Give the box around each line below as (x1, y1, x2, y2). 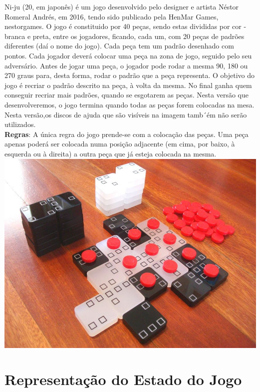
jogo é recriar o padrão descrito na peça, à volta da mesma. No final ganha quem (4, 79, 252, 90)
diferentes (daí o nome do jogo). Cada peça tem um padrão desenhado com (4, 40, 234, 51)
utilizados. (4, 119, 36, 129)
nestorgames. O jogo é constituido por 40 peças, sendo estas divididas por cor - (4, 21, 247, 31)
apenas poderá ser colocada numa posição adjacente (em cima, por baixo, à (4, 138, 235, 149)
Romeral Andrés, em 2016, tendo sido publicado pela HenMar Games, (4, 11, 219, 21)
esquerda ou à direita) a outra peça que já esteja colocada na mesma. (4, 148, 217, 158)
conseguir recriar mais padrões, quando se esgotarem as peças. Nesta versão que (4, 89, 249, 100)
